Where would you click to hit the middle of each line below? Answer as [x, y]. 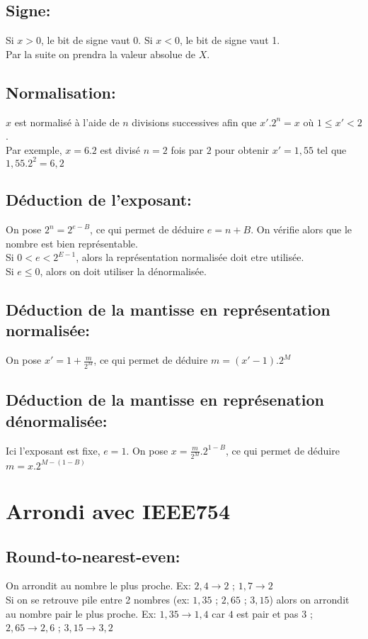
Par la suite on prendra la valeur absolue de [101, 54]
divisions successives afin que [194, 122]
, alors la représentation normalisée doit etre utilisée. [190, 257]
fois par [187, 149]
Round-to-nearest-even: [93, 556]
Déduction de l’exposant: [99, 200]
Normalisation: [61, 92]
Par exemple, [34, 149]
